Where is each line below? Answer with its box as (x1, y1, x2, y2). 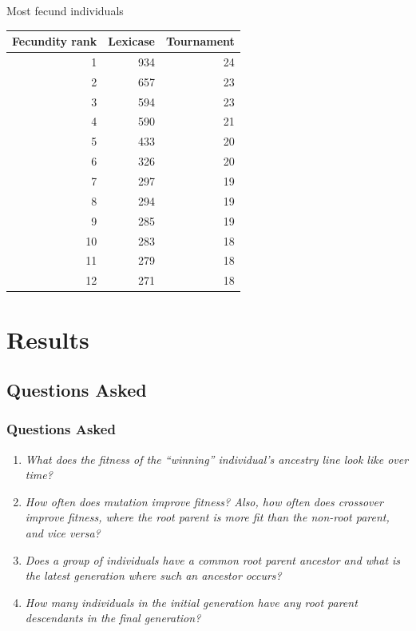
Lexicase (108, 33, 155, 50)
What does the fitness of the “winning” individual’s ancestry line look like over (25, 450, 409, 467)
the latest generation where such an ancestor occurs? (25, 567, 282, 584)
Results (6, 322, 89, 355)
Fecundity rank (12, 33, 97, 50)
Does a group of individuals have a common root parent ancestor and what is (25, 551, 401, 568)
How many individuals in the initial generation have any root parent (25, 593, 358, 610)
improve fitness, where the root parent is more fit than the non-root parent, (25, 509, 390, 525)
